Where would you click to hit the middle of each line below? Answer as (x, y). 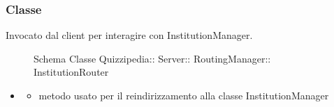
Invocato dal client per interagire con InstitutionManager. (129, 35)
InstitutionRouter (71, 72)
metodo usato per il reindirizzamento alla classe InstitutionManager (184, 95)
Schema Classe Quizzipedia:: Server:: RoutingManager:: (152, 58)
